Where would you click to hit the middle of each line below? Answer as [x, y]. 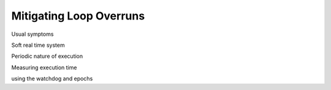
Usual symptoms [32, 34]
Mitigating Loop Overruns [78, 16]
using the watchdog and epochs [52, 78]
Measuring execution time [44, 67]
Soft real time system [38, 45]
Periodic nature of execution [47, 56]
